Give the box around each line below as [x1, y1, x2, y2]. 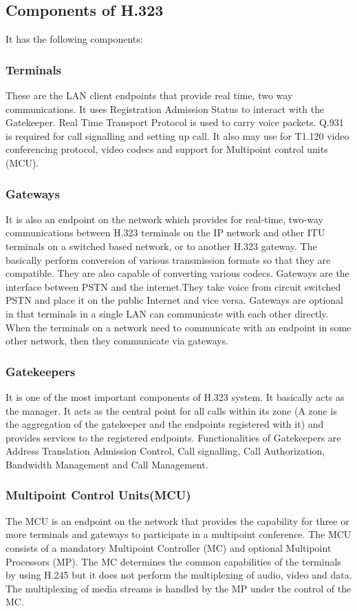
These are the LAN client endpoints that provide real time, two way [6, 88, 293, 103]
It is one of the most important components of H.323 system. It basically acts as [6, 389, 345, 404]
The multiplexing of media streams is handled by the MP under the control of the [6, 581, 351, 595]
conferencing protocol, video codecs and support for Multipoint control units [6, 142, 328, 156]
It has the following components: [6, 32, 143, 46]
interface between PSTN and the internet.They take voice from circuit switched [6, 279, 341, 293]
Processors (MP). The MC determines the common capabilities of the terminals [6, 554, 341, 568]
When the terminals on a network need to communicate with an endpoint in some [6, 320, 351, 334]
